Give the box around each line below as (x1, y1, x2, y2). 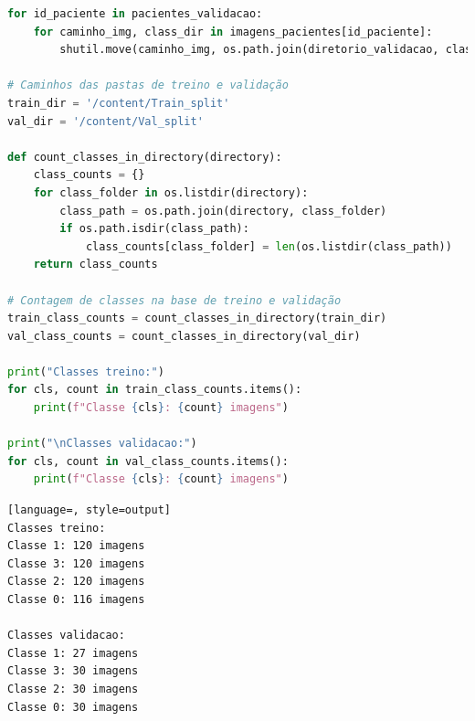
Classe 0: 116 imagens (7, 593, 145, 606)
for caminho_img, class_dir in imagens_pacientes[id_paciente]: (33, 25, 433, 38)
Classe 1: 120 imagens (7, 539, 145, 553)
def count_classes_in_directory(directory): (7, 150, 282, 164)
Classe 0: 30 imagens (7, 700, 139, 714)
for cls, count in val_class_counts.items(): (7, 454, 289, 468)
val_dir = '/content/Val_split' (7, 114, 204, 128)
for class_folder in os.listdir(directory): (33, 186, 309, 199)
